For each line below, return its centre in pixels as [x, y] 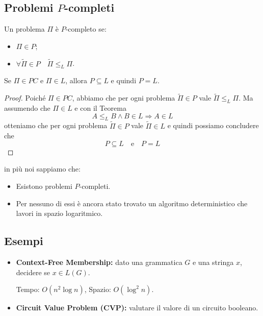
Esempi [24, 241]
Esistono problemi [44, 186]
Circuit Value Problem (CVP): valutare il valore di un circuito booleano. [137, 308]
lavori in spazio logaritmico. [59, 213]
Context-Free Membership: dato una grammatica [99, 262]
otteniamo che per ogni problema [56, 125]
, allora [76, 80]
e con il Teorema [100, 108]
